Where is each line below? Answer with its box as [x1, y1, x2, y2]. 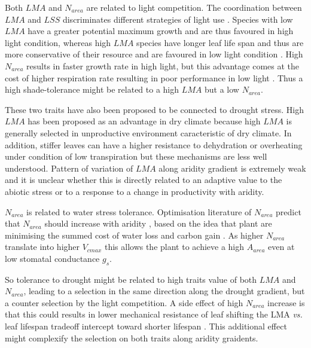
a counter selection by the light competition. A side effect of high [5, 296, 243, 309]
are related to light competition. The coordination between [86, 1, 302, 13]
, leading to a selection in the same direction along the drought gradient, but [23, 285, 305, 297]
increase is [267, 296, 305, 309]
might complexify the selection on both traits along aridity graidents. [5, 331, 258, 344]
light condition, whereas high [5, 36, 111, 48]
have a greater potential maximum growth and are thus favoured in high [28, 25, 294, 37]
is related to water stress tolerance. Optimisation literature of [26, 205, 252, 218]
